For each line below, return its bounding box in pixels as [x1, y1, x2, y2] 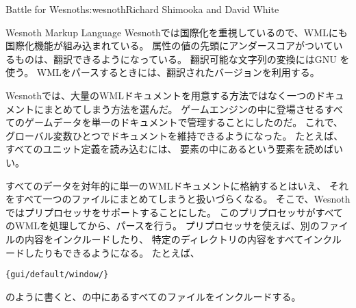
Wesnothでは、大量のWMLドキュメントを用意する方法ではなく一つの [5, 88, 316, 102]
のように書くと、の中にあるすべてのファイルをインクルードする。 [5, 289, 301, 303]
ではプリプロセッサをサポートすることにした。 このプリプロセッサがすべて [5, 205, 344, 219]
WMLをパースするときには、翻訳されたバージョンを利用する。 [36, 65, 320, 79]
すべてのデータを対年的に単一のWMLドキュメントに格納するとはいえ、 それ [5, 178, 349, 192]
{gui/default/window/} [5, 270, 109, 280]
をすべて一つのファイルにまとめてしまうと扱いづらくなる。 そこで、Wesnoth [5, 192, 351, 206]
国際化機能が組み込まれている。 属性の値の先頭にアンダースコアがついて [5, 38, 333, 53]
